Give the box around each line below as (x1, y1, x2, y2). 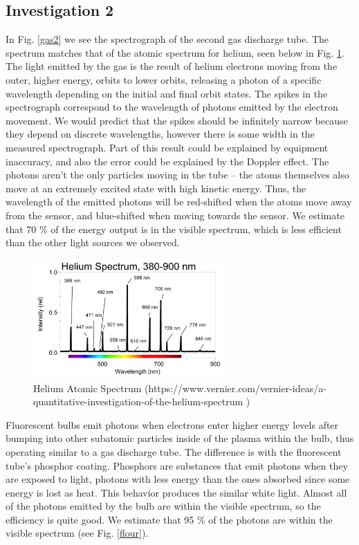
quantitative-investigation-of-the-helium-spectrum (33, 394, 243, 409)
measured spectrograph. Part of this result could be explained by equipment (6, 140, 329, 154)
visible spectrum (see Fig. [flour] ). (6, 526, 149, 540)
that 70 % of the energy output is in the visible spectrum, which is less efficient (6, 221, 342, 236)
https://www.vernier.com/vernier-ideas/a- (148, 380, 326, 395)
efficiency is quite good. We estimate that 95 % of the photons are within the (6, 512, 333, 526)
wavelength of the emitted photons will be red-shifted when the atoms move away (6, 194, 352, 209)
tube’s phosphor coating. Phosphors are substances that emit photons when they (6, 458, 348, 472)
